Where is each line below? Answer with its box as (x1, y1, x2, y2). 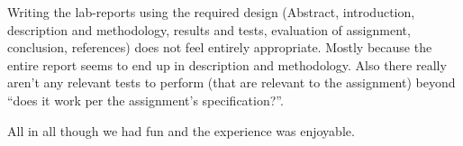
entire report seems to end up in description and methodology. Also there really (7, 55, 447, 74)
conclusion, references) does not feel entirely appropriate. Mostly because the (7, 38, 432, 57)
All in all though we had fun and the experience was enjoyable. (7, 121, 355, 140)
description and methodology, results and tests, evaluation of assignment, (7, 20, 411, 39)
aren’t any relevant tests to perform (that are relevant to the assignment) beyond (7, 73, 456, 92)
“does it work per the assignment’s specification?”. (7, 90, 284, 109)
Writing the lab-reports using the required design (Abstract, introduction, (7, 3, 415, 21)
